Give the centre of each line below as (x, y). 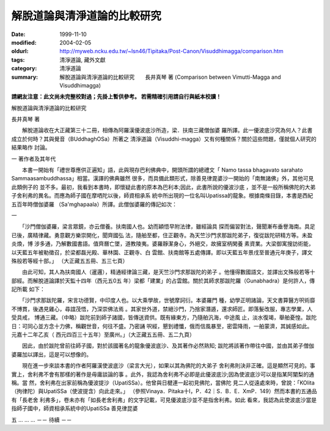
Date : (18, 34)
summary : (25, 77)
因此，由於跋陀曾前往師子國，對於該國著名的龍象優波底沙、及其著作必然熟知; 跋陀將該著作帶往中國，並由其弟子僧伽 (168, 346)
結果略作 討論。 (31, 147)
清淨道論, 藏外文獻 (82, 60)
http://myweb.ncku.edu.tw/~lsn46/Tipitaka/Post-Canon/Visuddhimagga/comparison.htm (171, 51)
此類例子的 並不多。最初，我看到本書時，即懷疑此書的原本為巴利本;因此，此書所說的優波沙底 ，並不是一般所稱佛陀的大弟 (163, 187)
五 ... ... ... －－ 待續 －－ (42, 419)
